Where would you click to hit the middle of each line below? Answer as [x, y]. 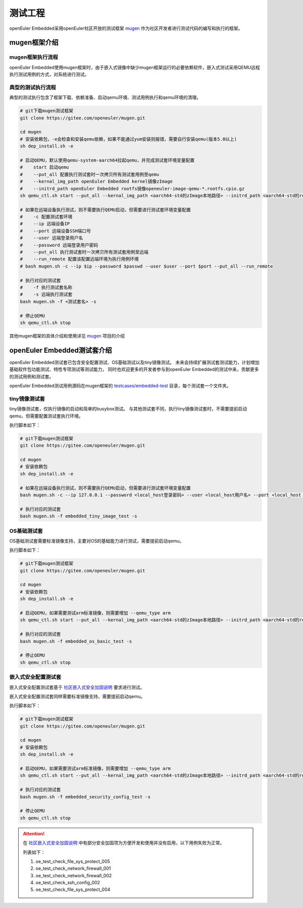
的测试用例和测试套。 [32, 377]
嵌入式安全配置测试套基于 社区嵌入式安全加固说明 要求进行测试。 [77, 687]
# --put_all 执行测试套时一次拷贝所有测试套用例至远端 [84, 252]
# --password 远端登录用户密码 [59, 245]
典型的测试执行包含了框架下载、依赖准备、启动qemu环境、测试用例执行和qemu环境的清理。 [105, 97]
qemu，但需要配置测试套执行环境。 [46, 416]
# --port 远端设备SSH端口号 [56, 231]
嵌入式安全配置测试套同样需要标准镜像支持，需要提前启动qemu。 [77, 696]
